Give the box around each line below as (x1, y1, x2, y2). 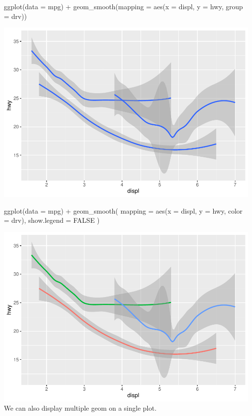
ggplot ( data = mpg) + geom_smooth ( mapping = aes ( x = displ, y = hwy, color (4, 205, 243, 216)
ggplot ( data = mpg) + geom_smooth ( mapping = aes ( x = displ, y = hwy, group (4, 1, 243, 11)
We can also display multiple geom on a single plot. (4, 403, 157, 413)
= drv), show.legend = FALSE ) (4, 215, 100, 225)
